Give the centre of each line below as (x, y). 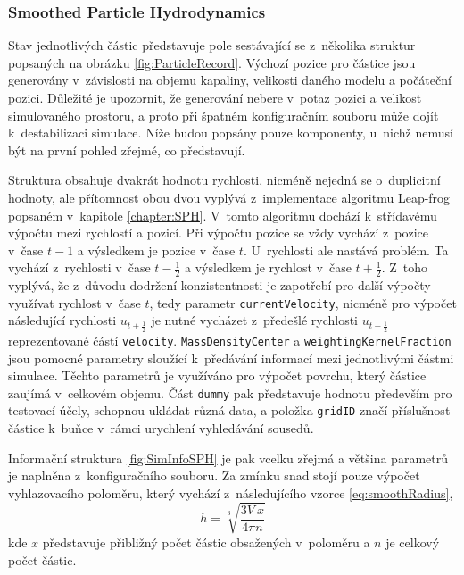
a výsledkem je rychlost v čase (268, 267)
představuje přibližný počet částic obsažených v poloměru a (206, 542)
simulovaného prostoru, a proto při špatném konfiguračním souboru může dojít (224, 115)
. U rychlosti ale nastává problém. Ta (346, 250)
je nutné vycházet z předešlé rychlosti (254, 320)
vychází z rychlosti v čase (79, 267)
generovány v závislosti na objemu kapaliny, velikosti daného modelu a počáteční (230, 80)
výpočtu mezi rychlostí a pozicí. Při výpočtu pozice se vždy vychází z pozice (218, 233)
